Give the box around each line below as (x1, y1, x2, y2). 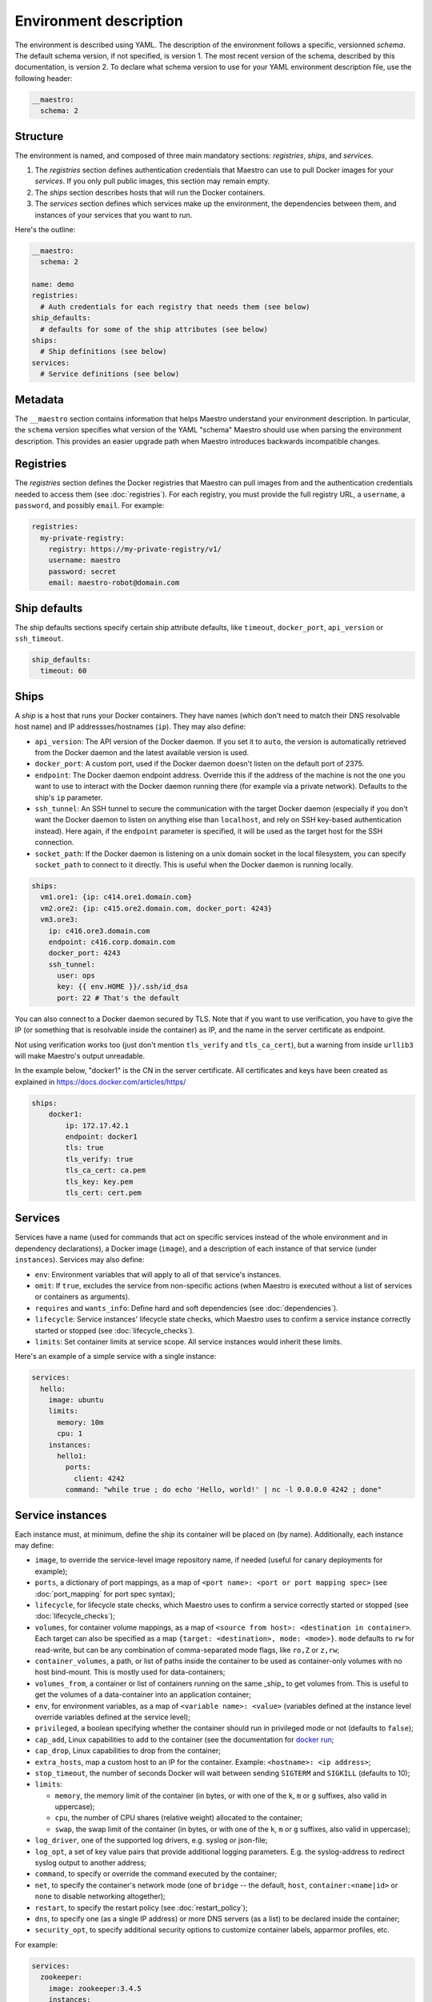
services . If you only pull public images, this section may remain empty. (34, 176, 270, 186)
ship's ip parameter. (34, 793, 103, 802)
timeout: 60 (40, 666, 87, 676)
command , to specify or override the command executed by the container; (34, 1869, 278, 1879)
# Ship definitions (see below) (40, 347, 167, 356)
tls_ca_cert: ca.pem (65, 1166, 146, 1175)
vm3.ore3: (40, 915, 79, 924)
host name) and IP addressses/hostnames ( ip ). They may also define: (14, 722, 246, 732)
